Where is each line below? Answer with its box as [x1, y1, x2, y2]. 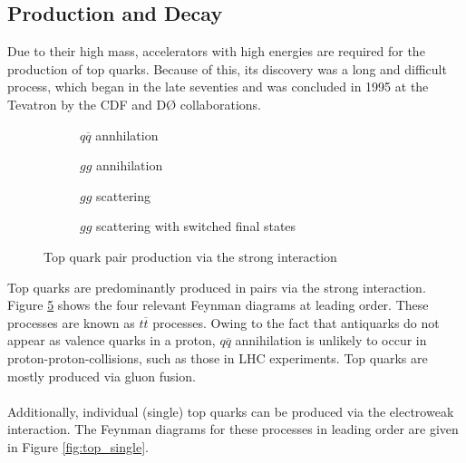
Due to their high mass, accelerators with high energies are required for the [7, 42, 425, 61]
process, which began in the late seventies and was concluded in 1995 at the [7, 77, 429, 96]
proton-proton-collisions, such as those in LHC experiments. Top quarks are [7, 348, 428, 367]
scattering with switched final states [96, 217, 296, 236]
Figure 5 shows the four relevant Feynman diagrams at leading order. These [7, 295, 429, 314]
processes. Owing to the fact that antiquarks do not [152, 313, 440, 332]
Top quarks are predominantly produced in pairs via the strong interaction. [7, 277, 426, 296]
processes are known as [7, 313, 135, 332]
